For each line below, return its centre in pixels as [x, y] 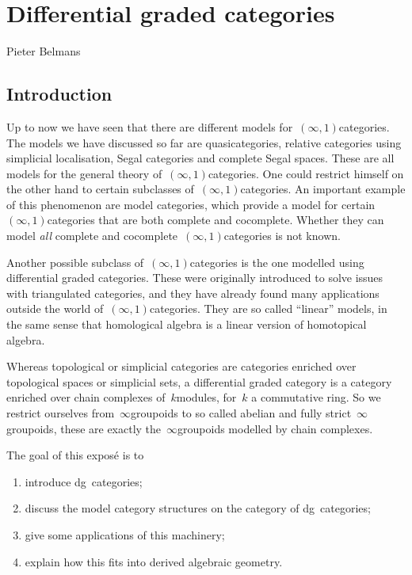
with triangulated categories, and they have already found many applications [193, 293]
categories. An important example [323, 189]
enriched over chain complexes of [86, 397]
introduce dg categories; [84, 481]
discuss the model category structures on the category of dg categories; [198, 508]
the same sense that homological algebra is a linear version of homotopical [187, 324]
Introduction [59, 94]
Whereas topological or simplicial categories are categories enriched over [181, 366]
